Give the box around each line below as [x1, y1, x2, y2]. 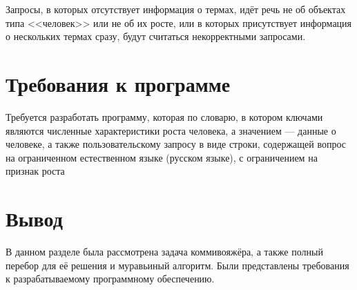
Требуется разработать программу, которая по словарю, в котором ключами [6, 109, 323, 124]
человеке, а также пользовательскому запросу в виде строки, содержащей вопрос [6, 137, 346, 151]
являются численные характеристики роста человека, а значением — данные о [6, 123, 336, 137]
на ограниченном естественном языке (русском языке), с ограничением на [6, 150, 318, 164]
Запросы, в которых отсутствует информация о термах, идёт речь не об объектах [6, 2, 346, 16]
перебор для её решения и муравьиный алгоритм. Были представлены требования [6, 258, 349, 272]
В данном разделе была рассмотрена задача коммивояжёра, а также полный [6, 244, 323, 258]
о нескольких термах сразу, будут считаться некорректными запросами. [6, 29, 306, 43]
